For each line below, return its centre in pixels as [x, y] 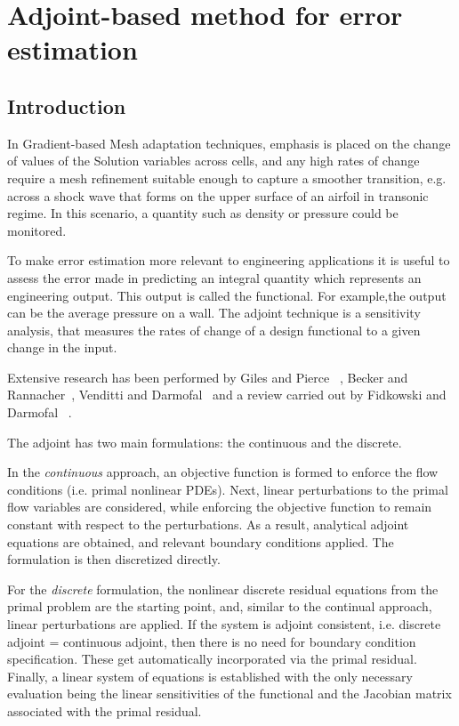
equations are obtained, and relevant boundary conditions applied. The [201, 541]
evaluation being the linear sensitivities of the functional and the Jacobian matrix [229, 694]
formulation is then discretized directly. [114, 559]
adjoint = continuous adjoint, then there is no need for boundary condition [212, 641]
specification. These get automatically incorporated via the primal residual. [212, 659]
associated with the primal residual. [105, 710]
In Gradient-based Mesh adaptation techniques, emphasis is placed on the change [229, 143]
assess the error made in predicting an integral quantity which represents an [214, 277]
